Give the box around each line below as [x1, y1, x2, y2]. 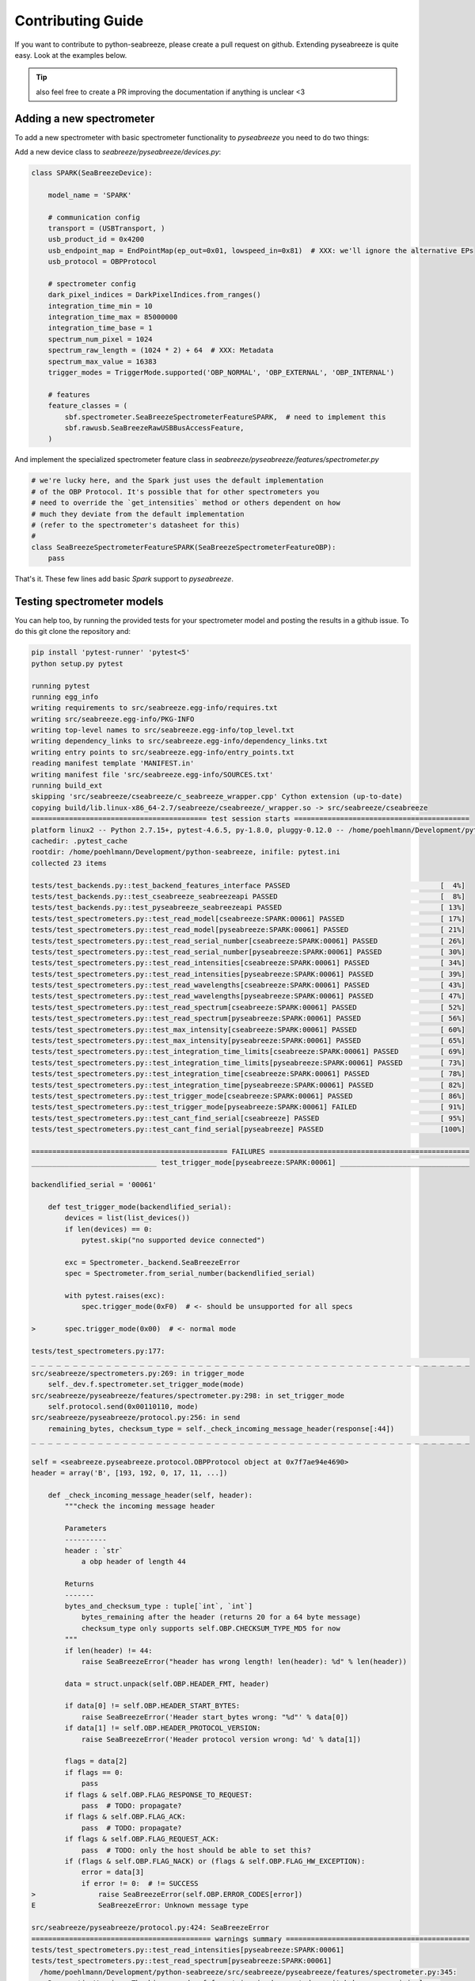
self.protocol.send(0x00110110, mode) [47, 1402, 199, 1410]
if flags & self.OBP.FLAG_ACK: [64, 1812, 186, 1822]
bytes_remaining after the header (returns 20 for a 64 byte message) [81, 1613, 362, 1622]
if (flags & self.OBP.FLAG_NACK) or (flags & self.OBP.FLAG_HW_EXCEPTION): [64, 1857, 366, 1865]
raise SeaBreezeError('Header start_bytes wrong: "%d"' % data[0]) [81, 1712, 349, 1721]
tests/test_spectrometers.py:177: [31, 1346, 165, 1355]
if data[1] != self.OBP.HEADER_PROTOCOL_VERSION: [64, 1723, 261, 1733]
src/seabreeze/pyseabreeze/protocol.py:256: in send [31, 1413, 241, 1422]
